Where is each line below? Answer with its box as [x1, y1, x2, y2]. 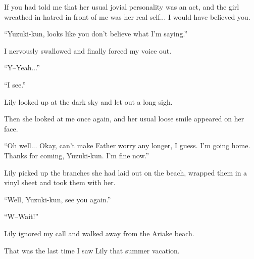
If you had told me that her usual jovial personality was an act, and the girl [4, 2, 239, 12]
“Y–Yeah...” [4, 62, 40, 73]
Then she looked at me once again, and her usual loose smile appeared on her [4, 113, 244, 124]
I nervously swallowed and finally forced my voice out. [4, 45, 172, 56]
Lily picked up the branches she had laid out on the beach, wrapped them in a [4, 167, 247, 178]
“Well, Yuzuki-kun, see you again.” [4, 194, 111, 204]
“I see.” [4, 79, 26, 90]
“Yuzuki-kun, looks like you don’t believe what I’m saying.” [4, 28, 188, 39]
